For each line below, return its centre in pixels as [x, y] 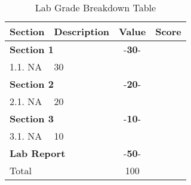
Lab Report [38, 153]
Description [82, 31]
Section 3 [32, 118]
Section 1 [32, 49]
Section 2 [32, 84]
